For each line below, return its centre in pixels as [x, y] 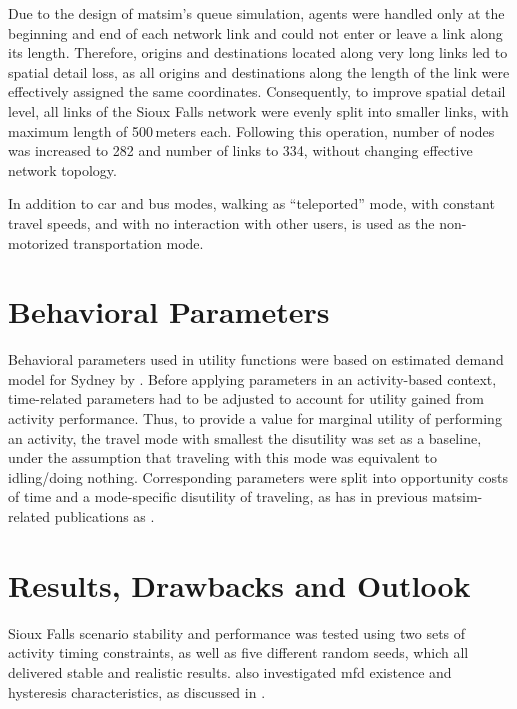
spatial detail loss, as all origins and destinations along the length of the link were [259, 71]
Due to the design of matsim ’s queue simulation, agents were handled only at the [256, 13]
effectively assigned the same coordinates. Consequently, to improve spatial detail [257, 91]
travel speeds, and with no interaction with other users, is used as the [221, 222]
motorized [38, 242]
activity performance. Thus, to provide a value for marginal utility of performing [255, 418]
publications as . [104, 516]
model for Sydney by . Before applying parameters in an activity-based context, [252, 378]
